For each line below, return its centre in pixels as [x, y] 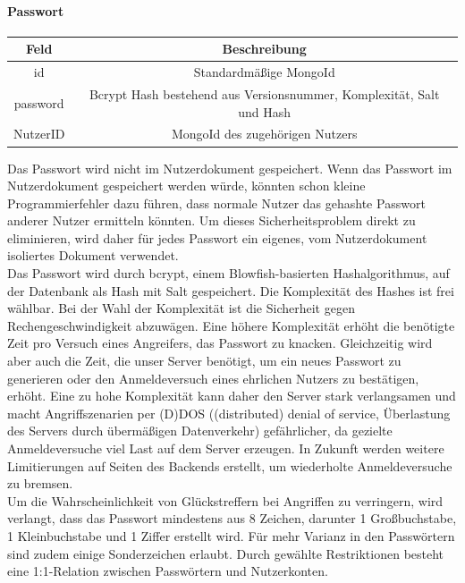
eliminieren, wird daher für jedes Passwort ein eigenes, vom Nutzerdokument [217, 237]
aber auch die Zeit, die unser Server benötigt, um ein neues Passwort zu [204, 361]
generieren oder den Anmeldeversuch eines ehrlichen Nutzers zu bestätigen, [213, 378]
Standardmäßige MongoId [264, 72]
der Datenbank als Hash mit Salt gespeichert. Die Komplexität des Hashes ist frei [231, 290]
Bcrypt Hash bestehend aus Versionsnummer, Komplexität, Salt [264, 93]
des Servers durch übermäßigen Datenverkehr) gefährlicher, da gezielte [200, 431]
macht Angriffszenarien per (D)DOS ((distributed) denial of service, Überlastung [229, 413]
